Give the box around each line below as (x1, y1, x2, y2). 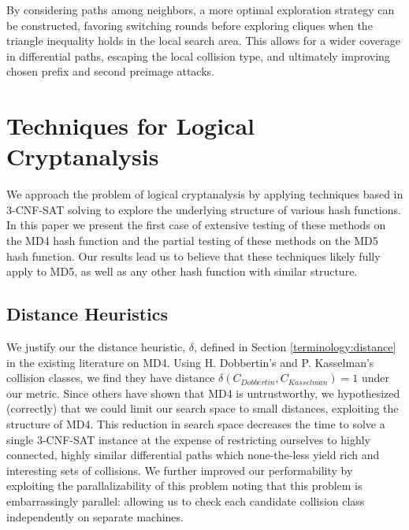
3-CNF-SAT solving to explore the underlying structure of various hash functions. (6, 201, 401, 217)
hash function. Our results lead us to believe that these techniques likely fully (6, 247, 381, 264)
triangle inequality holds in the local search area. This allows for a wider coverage (6, 32, 400, 49)
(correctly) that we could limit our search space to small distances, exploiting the (6, 400, 399, 417)
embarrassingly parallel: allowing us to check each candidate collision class (6, 492, 365, 509)
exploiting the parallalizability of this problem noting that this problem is (6, 477, 363, 494)
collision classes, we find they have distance (6, 369, 215, 386)
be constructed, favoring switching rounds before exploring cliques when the (6, 17, 373, 33)
